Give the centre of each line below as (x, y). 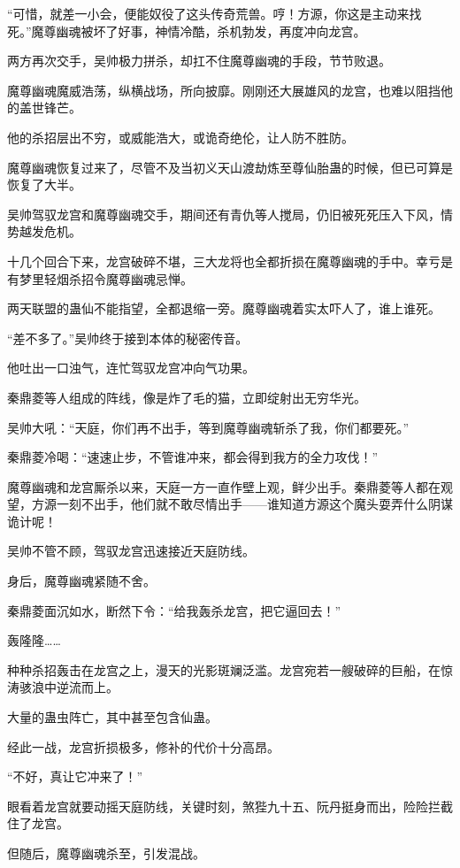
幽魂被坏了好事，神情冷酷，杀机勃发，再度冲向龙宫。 (211, 31)
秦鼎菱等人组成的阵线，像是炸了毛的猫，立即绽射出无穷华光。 (187, 397)
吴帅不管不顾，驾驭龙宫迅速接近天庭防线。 (131, 551)
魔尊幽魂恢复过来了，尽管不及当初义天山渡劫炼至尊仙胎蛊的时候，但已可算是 (230, 167)
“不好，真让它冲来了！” (75, 776)
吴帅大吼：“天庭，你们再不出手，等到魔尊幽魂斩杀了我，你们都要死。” (208, 427)
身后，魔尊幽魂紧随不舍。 (81, 581)
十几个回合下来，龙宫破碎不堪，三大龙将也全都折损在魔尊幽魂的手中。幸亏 (224, 261)
